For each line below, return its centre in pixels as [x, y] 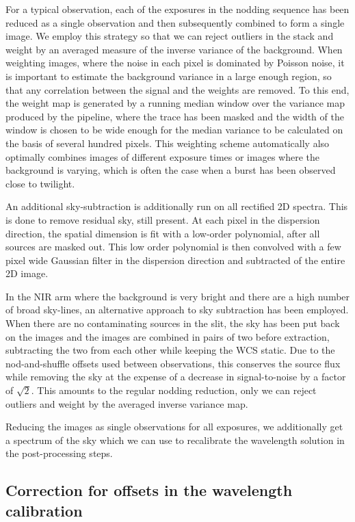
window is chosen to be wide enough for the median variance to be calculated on [174, 130]
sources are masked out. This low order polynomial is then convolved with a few [173, 247]
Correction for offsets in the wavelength [149, 490]
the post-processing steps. [59, 453]
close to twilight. [40, 183]
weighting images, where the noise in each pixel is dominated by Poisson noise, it [175, 63]
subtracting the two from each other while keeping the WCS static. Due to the [170, 350]
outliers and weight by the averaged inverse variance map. [127, 403]
